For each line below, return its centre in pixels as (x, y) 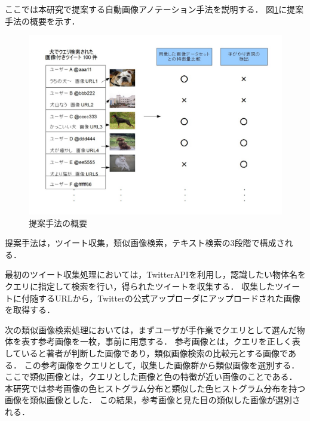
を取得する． (30, 310)
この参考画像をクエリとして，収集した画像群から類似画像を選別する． (162, 365)
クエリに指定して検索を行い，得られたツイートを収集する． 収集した (140, 286)
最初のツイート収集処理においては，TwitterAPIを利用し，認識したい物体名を (155, 274)
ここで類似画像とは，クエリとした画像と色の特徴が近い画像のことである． (151, 377)
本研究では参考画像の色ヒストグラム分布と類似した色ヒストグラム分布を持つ (155, 388)
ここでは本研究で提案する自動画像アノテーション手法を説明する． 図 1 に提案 (154, 9)
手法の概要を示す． (42, 21)
